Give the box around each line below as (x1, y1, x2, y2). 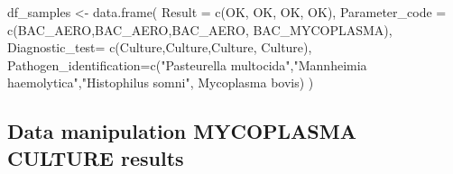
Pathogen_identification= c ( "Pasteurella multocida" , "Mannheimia (7, 55, 367, 74)
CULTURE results (7, 143, 184, 171)
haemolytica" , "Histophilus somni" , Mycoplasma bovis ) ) (7, 73, 314, 92)
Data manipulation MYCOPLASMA (7, 117, 356, 145)
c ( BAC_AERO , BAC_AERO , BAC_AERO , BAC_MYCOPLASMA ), (7, 20, 393, 39)
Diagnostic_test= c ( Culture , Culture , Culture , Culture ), (7, 38, 312, 57)
